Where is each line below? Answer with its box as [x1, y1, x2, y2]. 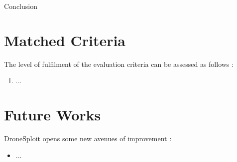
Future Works [4, 105, 101, 125]
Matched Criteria [4, 30, 126, 50]
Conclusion [4, 1, 37, 11]
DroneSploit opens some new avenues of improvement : [4, 133, 172, 144]
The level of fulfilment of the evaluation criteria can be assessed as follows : [4, 58, 234, 69]
